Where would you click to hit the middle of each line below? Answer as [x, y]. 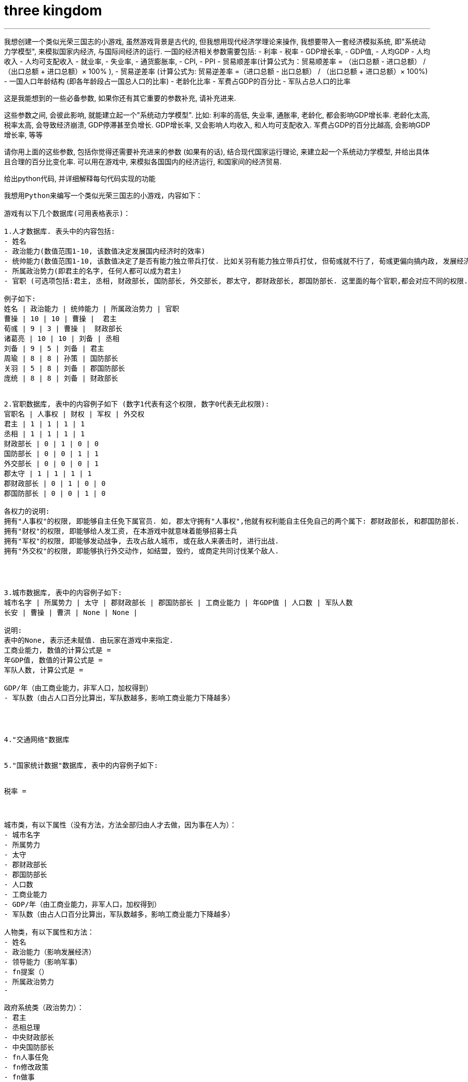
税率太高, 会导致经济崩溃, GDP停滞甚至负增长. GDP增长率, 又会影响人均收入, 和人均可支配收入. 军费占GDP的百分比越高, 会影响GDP [217, 125]
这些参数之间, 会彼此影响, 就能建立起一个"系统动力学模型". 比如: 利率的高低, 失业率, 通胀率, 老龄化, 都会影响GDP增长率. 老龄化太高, [217, 115]
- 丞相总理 [22, 1027]
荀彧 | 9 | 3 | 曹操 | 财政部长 [63, 328]
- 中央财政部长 [29, 1037]
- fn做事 [19, 1077]
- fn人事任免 [26, 1057]
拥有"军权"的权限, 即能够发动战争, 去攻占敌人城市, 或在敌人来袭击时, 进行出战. [142, 541]
